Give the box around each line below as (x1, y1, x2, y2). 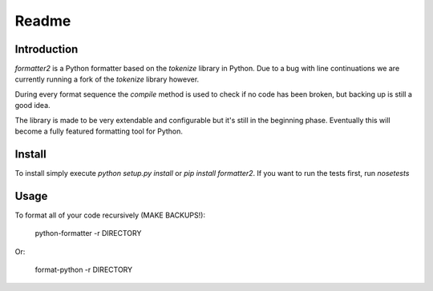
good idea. (14, 101, 51, 110)
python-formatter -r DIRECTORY (34, 229, 142, 238)
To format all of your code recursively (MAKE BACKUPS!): (14, 210, 206, 220)
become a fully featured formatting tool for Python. (14, 126, 184, 136)
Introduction (14, 42, 79, 56)
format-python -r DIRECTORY (34, 265, 133, 274)
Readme (14, 12, 71, 30)
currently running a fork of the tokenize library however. (14, 74, 200, 84)
